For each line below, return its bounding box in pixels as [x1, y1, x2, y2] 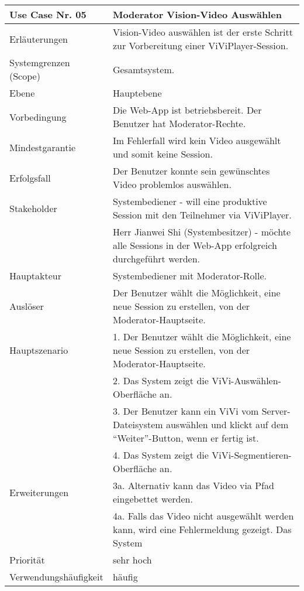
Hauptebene [112, 86, 162, 100]
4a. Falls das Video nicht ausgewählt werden [112, 509, 294, 522]
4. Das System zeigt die [112, 448, 209, 462]
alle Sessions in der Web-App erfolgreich [112, 238, 277, 252]
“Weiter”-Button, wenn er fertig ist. [112, 431, 259, 445]
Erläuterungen [9, 32, 68, 46]
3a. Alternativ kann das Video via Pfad [112, 479, 274, 492]
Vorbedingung [9, 110, 67, 124]
